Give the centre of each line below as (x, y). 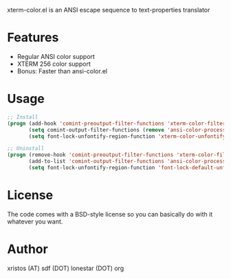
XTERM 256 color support (54, 64)
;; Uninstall (26, 149)
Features (33, 38)
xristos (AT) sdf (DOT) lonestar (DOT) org (66, 268)
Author (27, 249)
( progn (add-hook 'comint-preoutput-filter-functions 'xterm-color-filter (117, 123)
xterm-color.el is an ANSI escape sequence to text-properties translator (109, 10)
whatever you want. (35, 221)
